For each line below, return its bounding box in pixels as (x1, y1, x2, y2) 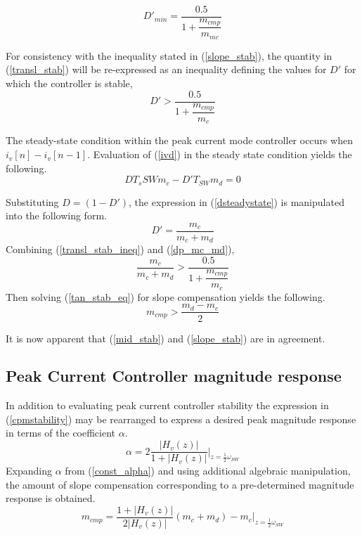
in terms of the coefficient (6, 425, 116, 440)
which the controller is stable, (6, 76, 133, 91)
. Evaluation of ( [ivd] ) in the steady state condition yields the (87, 147, 352, 162)
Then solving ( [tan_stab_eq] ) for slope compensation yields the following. (6, 289, 325, 304)
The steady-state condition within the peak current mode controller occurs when (6, 133, 353, 148)
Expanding (6, 463, 52, 478)
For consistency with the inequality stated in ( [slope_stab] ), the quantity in (6, 48, 332, 63)
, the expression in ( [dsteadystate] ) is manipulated (129, 194, 344, 209)
